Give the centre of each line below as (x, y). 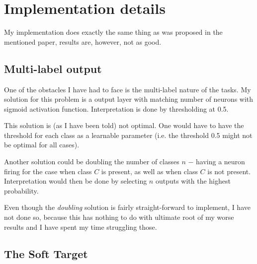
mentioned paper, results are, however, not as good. (83, 41)
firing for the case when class (48, 171)
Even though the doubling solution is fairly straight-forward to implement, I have (127, 207)
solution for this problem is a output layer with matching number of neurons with (129, 99)
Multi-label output (53, 68)
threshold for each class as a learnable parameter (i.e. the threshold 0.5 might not (128, 135)
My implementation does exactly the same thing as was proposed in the (113, 32)
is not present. (229, 171)
